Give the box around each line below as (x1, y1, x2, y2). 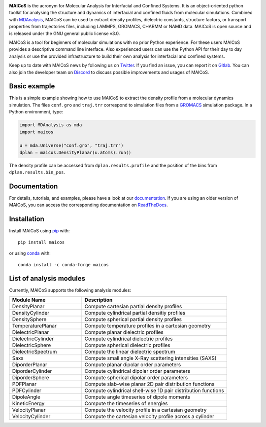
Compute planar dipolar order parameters (84, 361, 181, 368)
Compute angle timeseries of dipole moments (84, 393, 191, 400)
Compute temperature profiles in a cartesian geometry (84, 322, 211, 329)
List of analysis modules (9, 274, 86, 283)
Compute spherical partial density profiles (84, 316, 182, 322)
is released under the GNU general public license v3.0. (9, 30, 120, 36)
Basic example (9, 82, 55, 91)
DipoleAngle (12, 393, 40, 400)
